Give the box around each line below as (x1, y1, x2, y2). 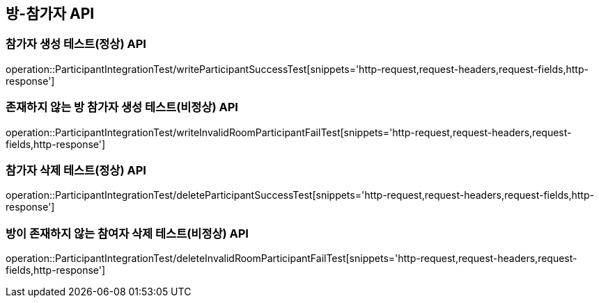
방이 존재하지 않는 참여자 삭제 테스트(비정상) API (6, 226, 249, 240)
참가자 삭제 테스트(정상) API (6, 163, 146, 177)
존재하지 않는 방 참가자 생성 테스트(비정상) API (6, 100, 238, 115)
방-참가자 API (6, 5, 95, 22)
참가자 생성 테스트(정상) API (6, 37, 146, 51)
